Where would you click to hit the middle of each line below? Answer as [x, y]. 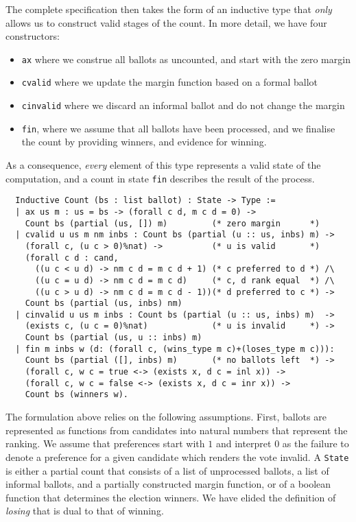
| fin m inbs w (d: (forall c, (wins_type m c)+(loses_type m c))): [175, 349]
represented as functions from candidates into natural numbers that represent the [177, 430]
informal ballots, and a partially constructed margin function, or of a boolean [168, 484]
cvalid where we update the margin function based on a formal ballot [170, 82]
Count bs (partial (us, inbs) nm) [104, 304]
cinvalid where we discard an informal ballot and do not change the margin [183, 105]
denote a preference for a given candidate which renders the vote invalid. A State [177, 456]
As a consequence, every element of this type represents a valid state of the [163, 165]
